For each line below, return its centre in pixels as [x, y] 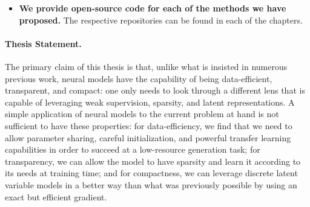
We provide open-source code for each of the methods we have [153, 8]
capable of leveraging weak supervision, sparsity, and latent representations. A [150, 102]
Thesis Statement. [43, 43]
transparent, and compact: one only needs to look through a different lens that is [155, 90]
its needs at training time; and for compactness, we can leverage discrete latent [151, 173]
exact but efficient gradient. [56, 196]
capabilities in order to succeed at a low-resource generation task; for [133, 149]
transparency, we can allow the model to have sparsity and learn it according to [153, 161]
